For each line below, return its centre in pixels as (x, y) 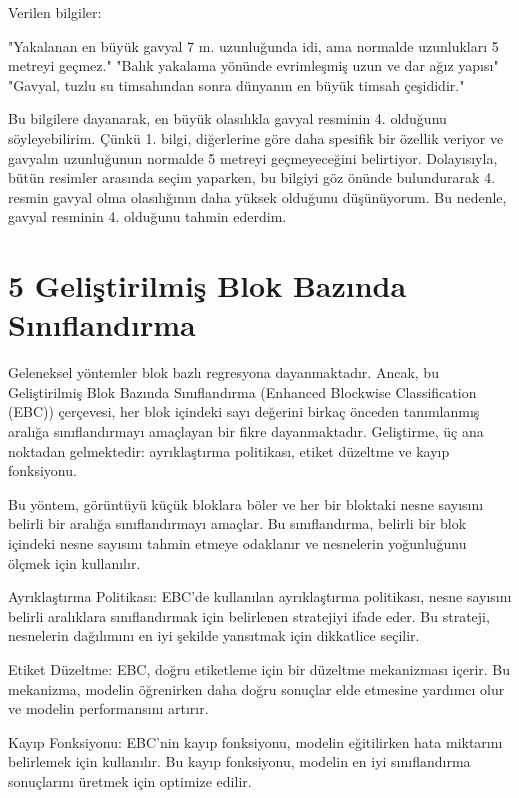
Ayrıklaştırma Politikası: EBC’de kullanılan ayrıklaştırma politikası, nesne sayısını (260, 596)
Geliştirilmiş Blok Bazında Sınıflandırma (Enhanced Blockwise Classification (242, 391)
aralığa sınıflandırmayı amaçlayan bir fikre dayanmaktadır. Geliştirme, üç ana (246, 431)
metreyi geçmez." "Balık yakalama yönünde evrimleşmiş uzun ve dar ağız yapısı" (253, 65)
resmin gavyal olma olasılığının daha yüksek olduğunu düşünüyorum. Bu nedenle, (257, 196)
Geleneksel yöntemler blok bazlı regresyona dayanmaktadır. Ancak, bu (223, 372)
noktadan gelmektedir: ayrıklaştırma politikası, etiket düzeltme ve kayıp (229, 450)
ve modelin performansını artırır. (108, 708)
